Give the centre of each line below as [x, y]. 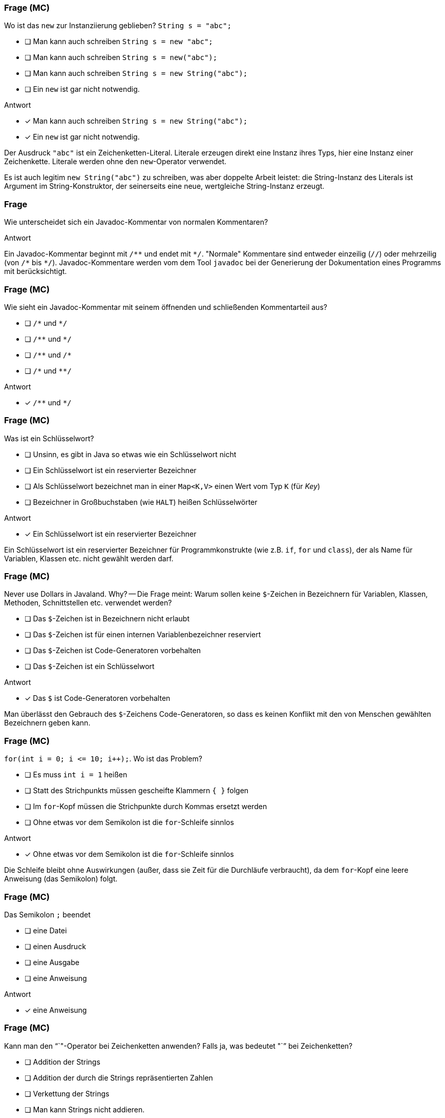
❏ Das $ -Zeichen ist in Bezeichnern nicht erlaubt [107, 619]
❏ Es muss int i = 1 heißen [76, 775]
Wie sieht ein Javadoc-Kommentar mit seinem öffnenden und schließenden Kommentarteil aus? [166, 307]
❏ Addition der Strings [62, 1062]
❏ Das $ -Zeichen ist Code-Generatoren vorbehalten [113, 651]
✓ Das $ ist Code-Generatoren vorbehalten [98, 698]
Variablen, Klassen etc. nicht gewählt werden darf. [89, 558]
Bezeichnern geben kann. [47, 723]
